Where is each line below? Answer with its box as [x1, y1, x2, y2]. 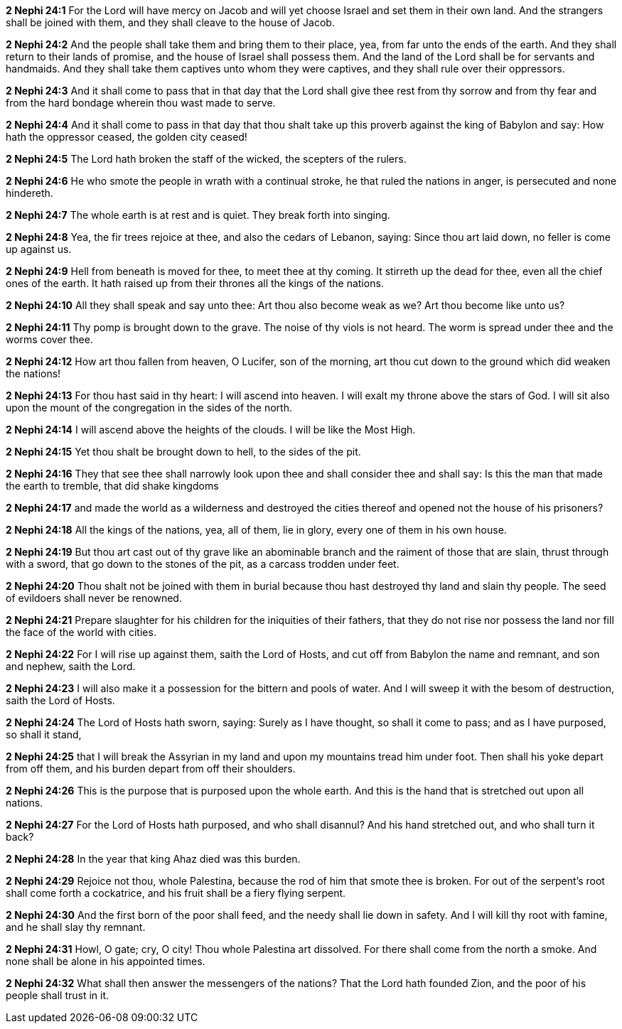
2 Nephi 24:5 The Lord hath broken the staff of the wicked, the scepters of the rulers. [6, 153, 407, 165]
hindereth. [6, 187, 53, 199]
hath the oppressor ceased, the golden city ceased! [6, 131, 247, 143]
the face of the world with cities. [6, 626, 156, 638]
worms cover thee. [6, 333, 93, 345]
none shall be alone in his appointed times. [6, 955, 205, 967]
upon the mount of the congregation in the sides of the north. [6, 402, 292, 414]
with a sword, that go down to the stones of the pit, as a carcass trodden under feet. [6, 558, 400, 570]
